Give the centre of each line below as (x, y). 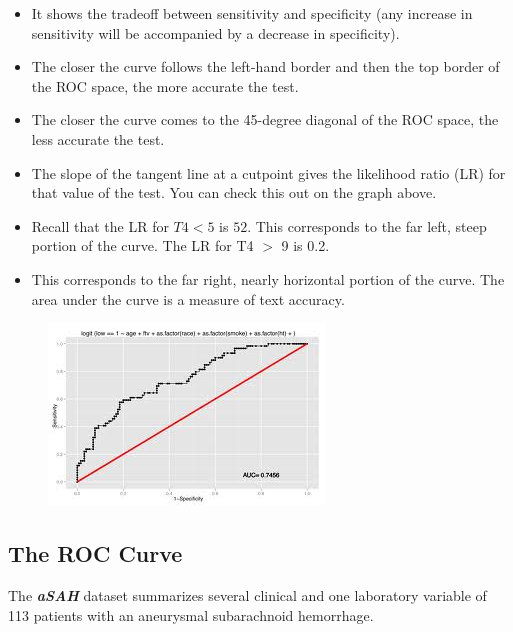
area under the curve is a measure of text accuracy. (188, 298)
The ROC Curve (95, 553)
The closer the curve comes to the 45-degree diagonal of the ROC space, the (265, 119)
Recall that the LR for (100, 225)
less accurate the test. (98, 138)
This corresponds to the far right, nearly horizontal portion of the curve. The (268, 278)
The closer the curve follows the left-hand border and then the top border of (265, 66)
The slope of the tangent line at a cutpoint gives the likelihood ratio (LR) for (268, 172)
